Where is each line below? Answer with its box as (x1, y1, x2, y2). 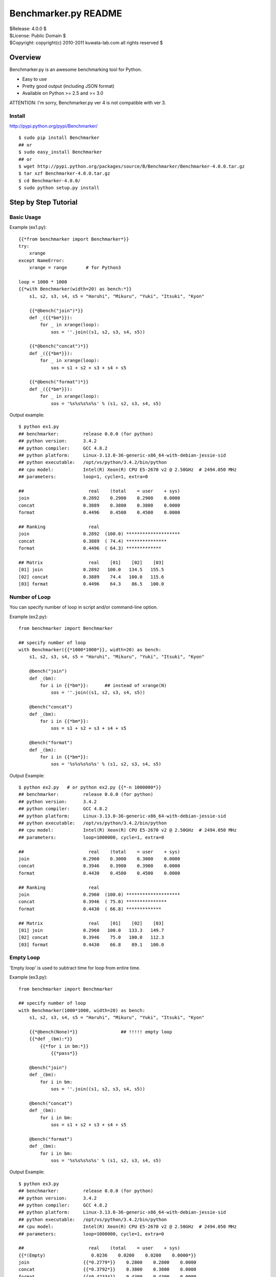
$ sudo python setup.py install (18, 185, 100, 191)
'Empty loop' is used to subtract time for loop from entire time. (9, 964, 141, 971)
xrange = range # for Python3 (29, 265, 121, 271)
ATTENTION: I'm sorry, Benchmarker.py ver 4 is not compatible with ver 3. (9, 100, 166, 106)
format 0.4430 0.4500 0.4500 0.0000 (18, 870, 180, 876)
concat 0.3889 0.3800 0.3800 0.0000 (18, 502, 180, 508)
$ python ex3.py (18, 1180, 59, 1187)
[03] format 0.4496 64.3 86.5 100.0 (18, 581, 165, 587)
